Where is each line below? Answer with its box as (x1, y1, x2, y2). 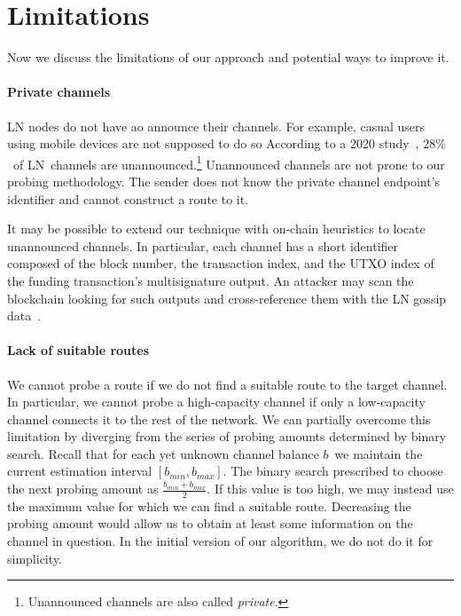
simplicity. (7, 549, 62, 567)
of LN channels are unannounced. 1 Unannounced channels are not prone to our (12, 152, 445, 173)
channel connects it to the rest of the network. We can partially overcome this (7, 409, 431, 428)
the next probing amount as (7, 479, 159, 498)
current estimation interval (7, 462, 152, 480)
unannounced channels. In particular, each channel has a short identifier (7, 236, 399, 255)
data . (7, 306, 42, 325)
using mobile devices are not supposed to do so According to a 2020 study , (7, 134, 419, 153)
